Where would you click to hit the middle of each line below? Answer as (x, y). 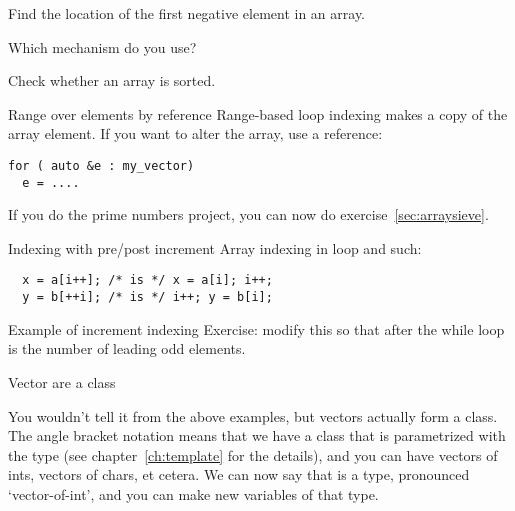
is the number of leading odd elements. (127, 348)
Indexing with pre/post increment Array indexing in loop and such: (215, 247)
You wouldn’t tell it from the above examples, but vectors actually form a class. (253, 415)
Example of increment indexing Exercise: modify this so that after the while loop (256, 328)
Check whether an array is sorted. (112, 80)
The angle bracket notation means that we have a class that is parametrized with (257, 435)
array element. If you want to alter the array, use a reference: (195, 133)
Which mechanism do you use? (102, 46)
